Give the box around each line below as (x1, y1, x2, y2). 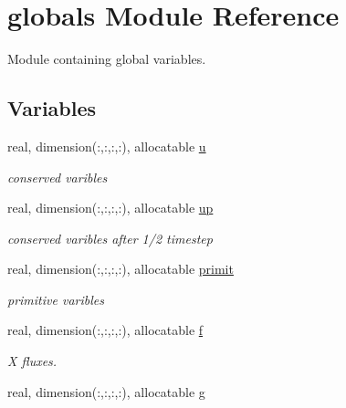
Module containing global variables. (7, 49, 206, 68)
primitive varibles (7, 289, 104, 309)
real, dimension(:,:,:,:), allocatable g (7, 382, 205, 401)
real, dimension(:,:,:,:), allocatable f (7, 320, 204, 340)
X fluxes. (7, 351, 58, 371)
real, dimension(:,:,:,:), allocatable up (7, 198, 214, 217)
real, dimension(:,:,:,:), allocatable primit (7, 259, 234, 278)
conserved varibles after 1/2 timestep (7, 228, 213, 247)
